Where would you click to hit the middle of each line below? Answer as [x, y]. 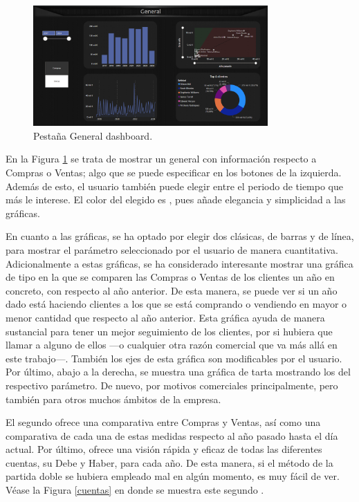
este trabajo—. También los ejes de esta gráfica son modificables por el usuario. [174, 358]
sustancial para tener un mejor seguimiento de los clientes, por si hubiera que [169, 331]
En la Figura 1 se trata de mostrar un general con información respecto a [161, 159]
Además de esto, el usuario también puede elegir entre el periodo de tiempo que [175, 186]
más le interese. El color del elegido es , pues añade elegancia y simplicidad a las [176, 199]
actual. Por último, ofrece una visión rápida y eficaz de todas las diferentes [164, 449]
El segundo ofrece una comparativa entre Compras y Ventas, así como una [163, 422]
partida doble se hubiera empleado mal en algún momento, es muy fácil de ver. [173, 476]
